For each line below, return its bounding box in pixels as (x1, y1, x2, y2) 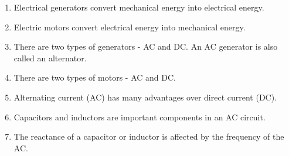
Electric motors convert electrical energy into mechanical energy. (13, 20, 246, 33)
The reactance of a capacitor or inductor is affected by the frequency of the (13, 130, 284, 143)
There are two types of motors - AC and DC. (13, 71, 176, 84)
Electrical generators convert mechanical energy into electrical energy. (13, 1, 264, 13)
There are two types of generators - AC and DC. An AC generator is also (13, 40, 278, 53)
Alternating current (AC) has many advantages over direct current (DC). (13, 91, 277, 103)
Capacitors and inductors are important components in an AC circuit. (13, 110, 266, 123)
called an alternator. (13, 51, 87, 64)
